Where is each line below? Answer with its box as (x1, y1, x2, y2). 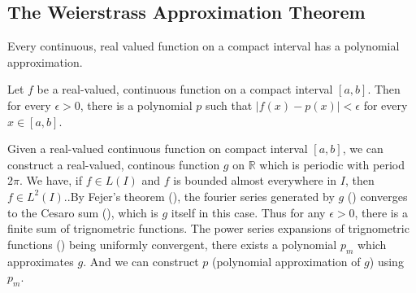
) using (369, 252, 404, 269)
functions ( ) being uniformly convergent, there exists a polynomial (7, 235, 337, 252)
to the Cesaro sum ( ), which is (7, 203, 158, 221)
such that (205, 96, 253, 113)
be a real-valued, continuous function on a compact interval (37, 81, 333, 98)
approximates (7, 252, 74, 269)
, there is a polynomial (80, 96, 193, 113)
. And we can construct (83, 252, 199, 269)
